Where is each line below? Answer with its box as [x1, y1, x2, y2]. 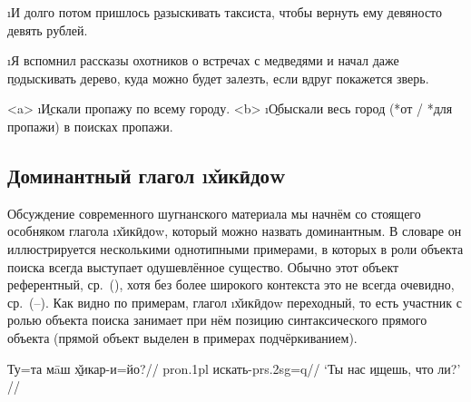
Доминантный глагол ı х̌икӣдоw [7, 161, 286, 189]
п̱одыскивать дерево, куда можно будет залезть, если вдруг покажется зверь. [7, 68, 429, 87]
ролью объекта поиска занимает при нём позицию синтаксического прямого [7, 310, 427, 329]
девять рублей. [7, 20, 88, 39]
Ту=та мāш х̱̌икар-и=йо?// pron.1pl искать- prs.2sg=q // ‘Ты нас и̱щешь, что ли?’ [7, 358, 461, 377]
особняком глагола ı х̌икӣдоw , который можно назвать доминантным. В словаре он [7, 221, 462, 240]
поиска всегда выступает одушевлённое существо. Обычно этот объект [7, 257, 399, 276]
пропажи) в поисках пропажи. [7, 116, 173, 135]
